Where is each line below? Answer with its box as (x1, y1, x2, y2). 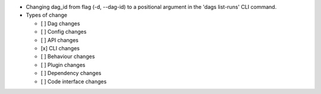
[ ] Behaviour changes (40, 53, 95, 60)
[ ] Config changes (40, 28, 87, 35)
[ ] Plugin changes (40, 61, 86, 68)
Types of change (26, 12, 68, 19)
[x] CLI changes (40, 44, 80, 51)
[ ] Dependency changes (40, 70, 102, 77)
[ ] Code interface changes (40, 77, 107, 85)
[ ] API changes (40, 36, 78, 44)
